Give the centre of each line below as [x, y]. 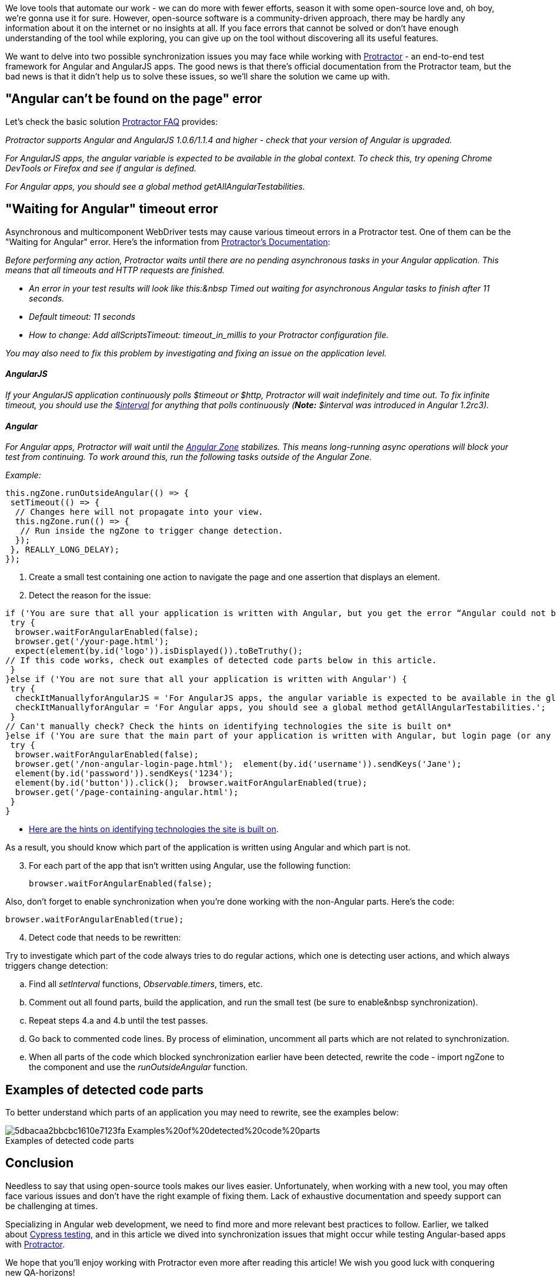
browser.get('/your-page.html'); [92, 642]
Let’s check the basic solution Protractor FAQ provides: [112, 121]
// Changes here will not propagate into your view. [139, 512]
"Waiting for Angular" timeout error [112, 209]
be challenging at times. [51, 1206]
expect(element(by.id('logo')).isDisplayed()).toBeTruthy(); [159, 651]
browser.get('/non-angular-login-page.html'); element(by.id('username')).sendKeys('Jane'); [238, 764]
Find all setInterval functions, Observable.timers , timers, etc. [146, 984]
